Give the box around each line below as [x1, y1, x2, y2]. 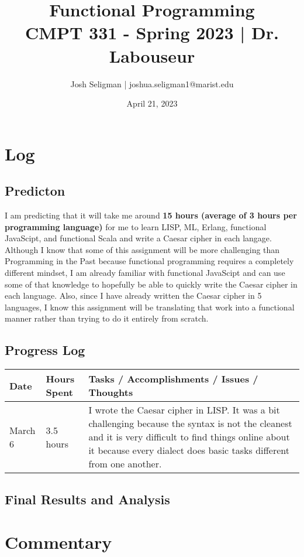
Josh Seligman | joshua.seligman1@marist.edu [70, 77, 234, 90]
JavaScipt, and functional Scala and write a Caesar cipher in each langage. [5, 232, 272, 244]
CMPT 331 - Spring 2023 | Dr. [25, 20, 279, 45]
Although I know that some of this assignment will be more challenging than [5, 243, 280, 255]
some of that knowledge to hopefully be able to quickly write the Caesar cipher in [5, 278, 298, 290]
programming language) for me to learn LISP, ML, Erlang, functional [5, 220, 267, 233]
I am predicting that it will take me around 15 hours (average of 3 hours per [5, 209, 297, 221]
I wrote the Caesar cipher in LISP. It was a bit [88, 403, 280, 417]
